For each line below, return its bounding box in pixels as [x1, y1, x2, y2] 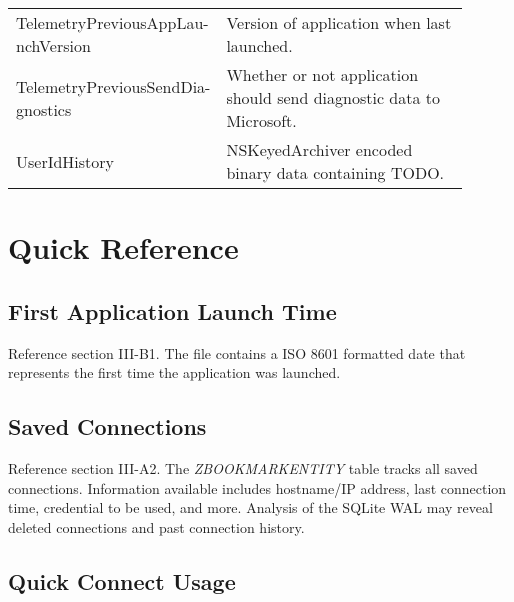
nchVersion [16, 34, 91, 57]
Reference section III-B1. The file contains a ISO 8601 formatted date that [8, 342, 466, 363]
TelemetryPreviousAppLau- [16, 11, 209, 34]
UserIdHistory [16, 149, 115, 173]
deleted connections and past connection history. [8, 516, 305, 537]
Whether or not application [226, 63, 419, 86]
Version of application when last [226, 11, 452, 34]
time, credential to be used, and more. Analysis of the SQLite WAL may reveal [8, 497, 493, 518]
